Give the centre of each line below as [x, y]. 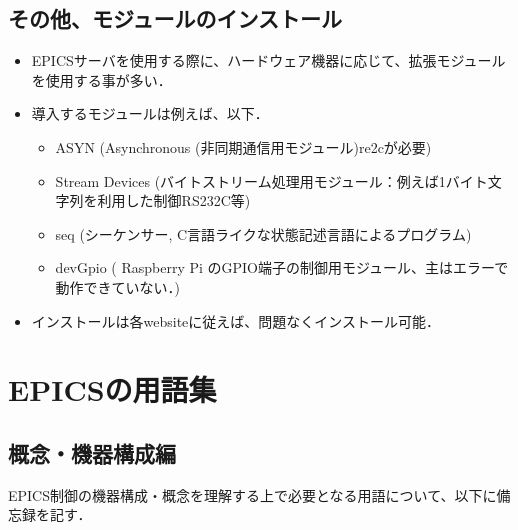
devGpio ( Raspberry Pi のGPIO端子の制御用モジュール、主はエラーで [282, 267]
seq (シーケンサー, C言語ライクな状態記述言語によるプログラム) [263, 233]
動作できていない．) [118, 286]
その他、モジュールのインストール [175, 18]
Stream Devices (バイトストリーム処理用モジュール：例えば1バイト [271, 180]
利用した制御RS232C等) [174, 200]
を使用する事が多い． [101, 79]
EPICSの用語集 [112, 389]
